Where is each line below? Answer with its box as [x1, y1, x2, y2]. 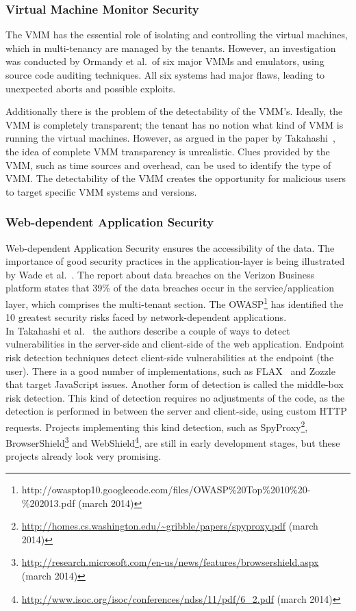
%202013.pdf [21, 495, 75, 510]
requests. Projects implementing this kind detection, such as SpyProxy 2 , [5, 417, 308, 434]
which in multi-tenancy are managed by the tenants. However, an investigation [5, 40, 336, 55]
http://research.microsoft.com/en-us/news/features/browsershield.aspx [21, 555, 319, 569]
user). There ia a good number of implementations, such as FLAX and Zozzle [5, 363, 335, 378]
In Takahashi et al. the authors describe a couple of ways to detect [5, 323, 290, 337]
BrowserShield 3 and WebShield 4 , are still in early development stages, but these [5, 434, 340, 450]
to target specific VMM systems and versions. [5, 184, 197, 198]
